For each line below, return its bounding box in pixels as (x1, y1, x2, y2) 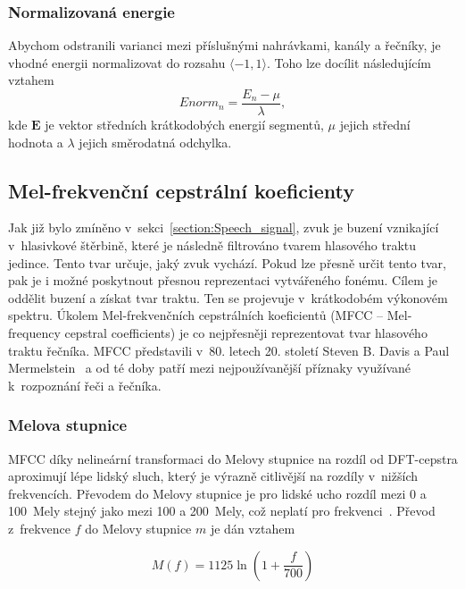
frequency (8, 324, 61, 342)
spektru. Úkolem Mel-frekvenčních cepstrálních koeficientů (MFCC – (8, 306, 384, 324)
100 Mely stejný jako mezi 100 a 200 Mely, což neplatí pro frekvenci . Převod (8, 501, 436, 520)
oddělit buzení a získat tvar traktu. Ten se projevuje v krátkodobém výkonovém (8, 288, 448, 307)
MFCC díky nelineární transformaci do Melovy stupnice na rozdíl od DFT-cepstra (8, 449, 458, 467)
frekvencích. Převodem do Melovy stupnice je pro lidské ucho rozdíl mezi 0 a (8, 484, 427, 502)
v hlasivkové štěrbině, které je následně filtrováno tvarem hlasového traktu (8, 236, 417, 255)
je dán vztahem (210, 518, 295, 537)
